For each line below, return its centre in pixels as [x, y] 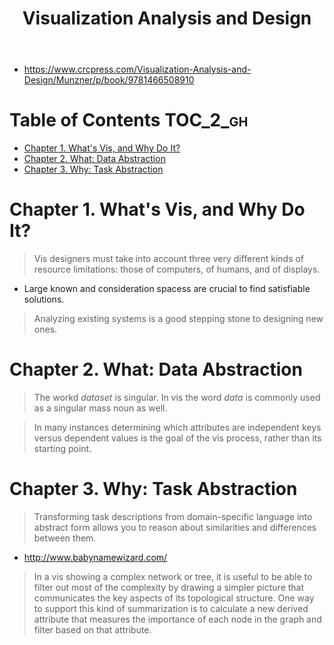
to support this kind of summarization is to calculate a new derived [171, 608]
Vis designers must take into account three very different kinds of [169, 259]
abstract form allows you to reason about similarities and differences [175, 527]
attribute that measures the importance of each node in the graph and [177, 619]
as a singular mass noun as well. [100, 408]
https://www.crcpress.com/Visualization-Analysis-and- [137, 69]
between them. [65, 538]
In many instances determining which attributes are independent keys [177, 427]
